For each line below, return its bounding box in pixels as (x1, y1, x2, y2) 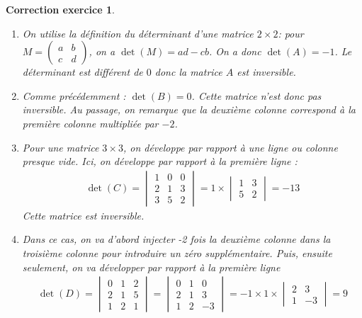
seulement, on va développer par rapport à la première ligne (22, 259, 281, 274)
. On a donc (208, 44, 261, 59)
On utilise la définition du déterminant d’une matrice (22, 25, 254, 40)
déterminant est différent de (22, 64, 143, 79)
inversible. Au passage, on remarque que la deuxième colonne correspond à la (22, 102, 356, 117)
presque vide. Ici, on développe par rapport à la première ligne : (22, 154, 298, 169)
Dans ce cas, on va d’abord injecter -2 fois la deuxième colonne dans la (22, 232, 331, 246)
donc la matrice (154, 64, 222, 79)
